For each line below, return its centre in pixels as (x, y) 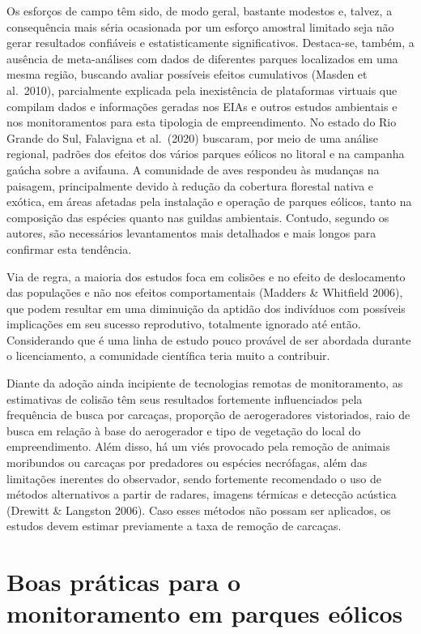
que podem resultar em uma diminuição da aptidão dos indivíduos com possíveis (206, 308)
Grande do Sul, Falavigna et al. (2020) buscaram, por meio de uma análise (193, 137)
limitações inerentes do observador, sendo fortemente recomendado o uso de (194, 478)
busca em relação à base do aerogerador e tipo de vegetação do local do (184, 430)
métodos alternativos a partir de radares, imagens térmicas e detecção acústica (202, 494)
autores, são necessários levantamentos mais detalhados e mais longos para (191, 233)
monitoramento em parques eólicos (205, 613)
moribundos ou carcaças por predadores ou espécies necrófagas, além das (187, 463)
